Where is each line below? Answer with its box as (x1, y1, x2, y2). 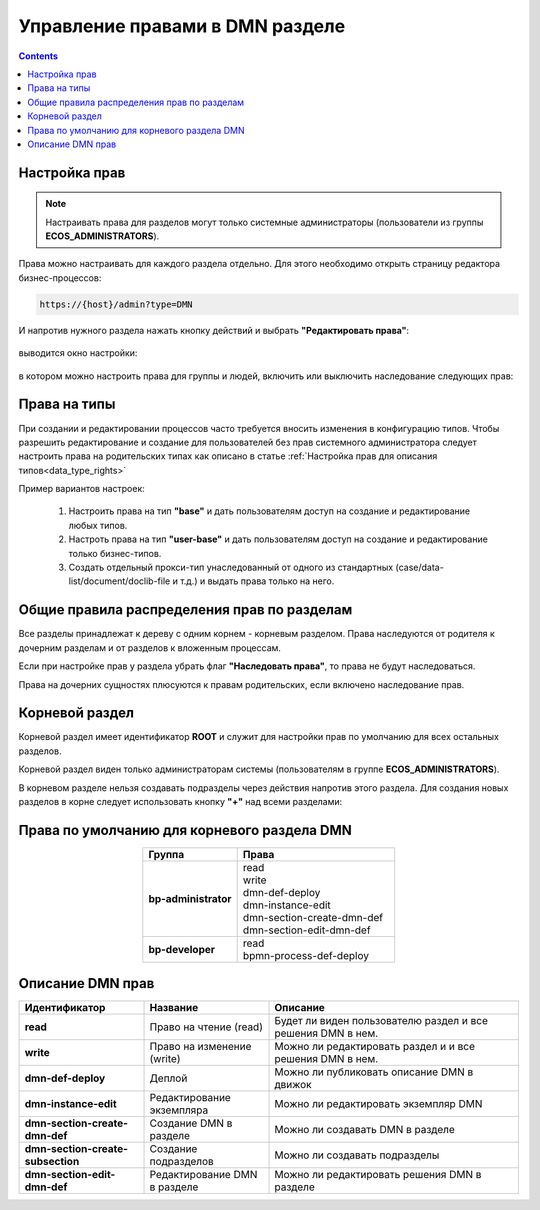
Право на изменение (149, 1040, 252, 1054)
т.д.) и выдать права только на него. (180, 575, 335, 587)
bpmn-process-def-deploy (242, 948, 370, 962)
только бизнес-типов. (68, 547, 162, 559)
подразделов (149, 1155, 214, 1169)
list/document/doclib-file (68, 575, 171, 587)
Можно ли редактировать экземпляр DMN (274, 1097, 483, 1111)
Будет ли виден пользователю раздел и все (274, 1014, 489, 1028)
